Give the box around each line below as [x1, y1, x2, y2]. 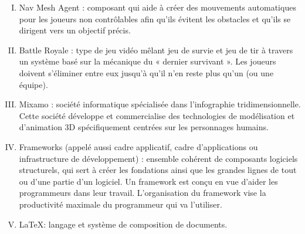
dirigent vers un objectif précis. [19, 24, 131, 36]
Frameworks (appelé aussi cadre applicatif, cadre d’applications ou [19, 140, 258, 152]
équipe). [19, 78, 48, 90]
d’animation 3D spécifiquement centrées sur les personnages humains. [19, 121, 269, 133]
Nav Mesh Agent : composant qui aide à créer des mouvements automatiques [19, 1, 296, 13]
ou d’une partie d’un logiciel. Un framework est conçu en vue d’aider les [19, 175, 278, 187]
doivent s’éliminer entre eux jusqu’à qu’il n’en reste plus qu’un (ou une [19, 66, 274, 79]
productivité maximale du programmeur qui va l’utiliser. [19, 198, 222, 210]
